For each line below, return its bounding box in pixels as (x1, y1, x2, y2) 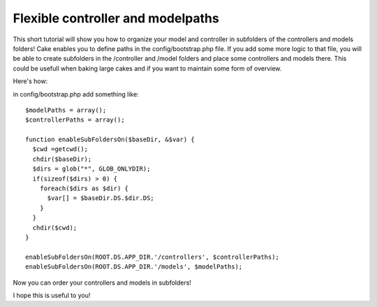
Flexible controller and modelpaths (13, 10, 219, 26)
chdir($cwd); (32, 224, 77, 231)
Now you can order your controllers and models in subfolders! (13, 278, 192, 287)
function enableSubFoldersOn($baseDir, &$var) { (25, 136, 195, 143)
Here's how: (13, 77, 48, 85)
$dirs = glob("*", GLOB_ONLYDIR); (32, 165, 151, 173)
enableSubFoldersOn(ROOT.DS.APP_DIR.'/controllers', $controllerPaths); (25, 252, 279, 261)
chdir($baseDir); (32, 155, 92, 163)
